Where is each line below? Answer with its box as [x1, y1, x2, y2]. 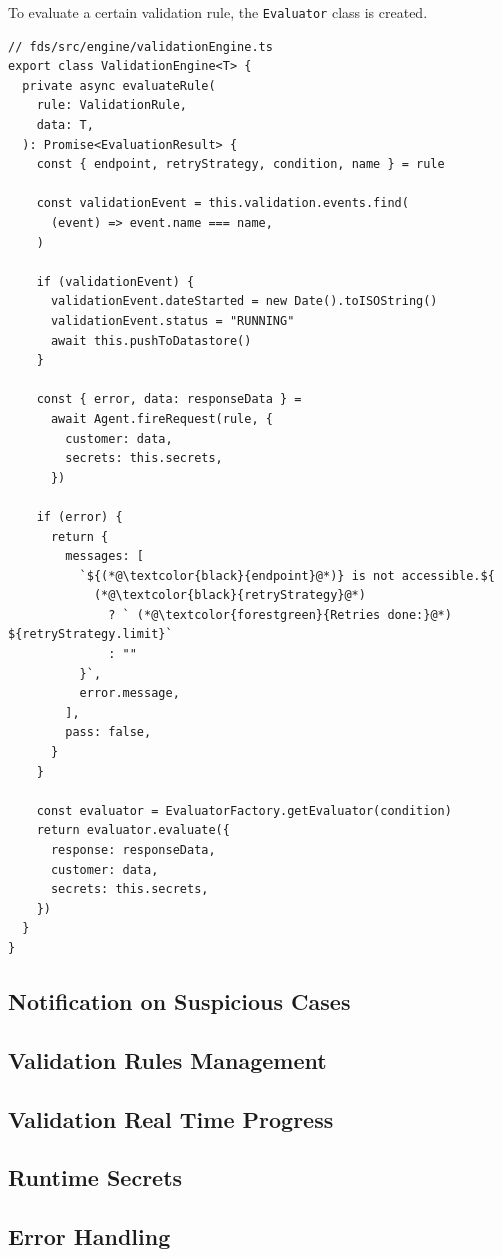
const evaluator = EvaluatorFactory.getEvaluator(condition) [36, 803, 452, 818]
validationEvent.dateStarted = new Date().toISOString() [50, 294, 438, 309]
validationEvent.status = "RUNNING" [50, 313, 295, 328]
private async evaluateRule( [22, 78, 216, 93]
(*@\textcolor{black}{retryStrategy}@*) [93, 588, 366, 603]
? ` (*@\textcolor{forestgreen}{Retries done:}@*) [108, 607, 452, 622]
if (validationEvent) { [36, 274, 195, 289]
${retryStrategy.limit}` [8, 627, 173, 642]
